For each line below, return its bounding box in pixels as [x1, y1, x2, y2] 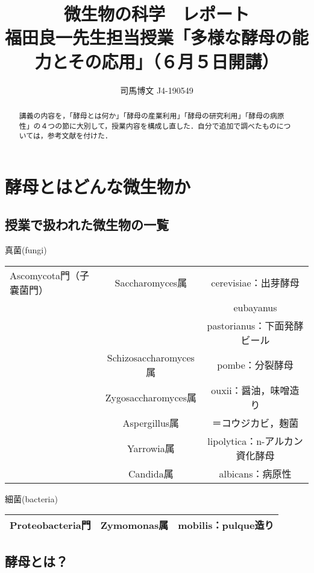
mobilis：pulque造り [178, 518, 274, 533]
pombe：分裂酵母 [217, 358, 294, 372]
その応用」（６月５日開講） [68, 48, 279, 73]
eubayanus [233, 300, 277, 314]
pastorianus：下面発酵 [207, 318, 304, 332]
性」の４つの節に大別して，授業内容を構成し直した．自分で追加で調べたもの [19, 120, 277, 131]
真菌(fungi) [5, 244, 47, 256]
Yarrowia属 [127, 441, 175, 455]
